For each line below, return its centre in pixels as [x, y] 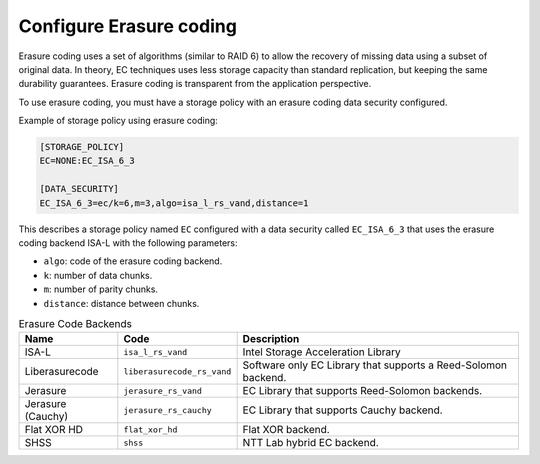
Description [271, 339]
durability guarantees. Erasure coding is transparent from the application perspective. [195, 84]
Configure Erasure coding [127, 26]
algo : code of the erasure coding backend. [133, 261]
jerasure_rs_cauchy [167, 410]
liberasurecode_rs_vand [177, 371]
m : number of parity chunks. [101, 289]
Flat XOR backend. [286, 430]
